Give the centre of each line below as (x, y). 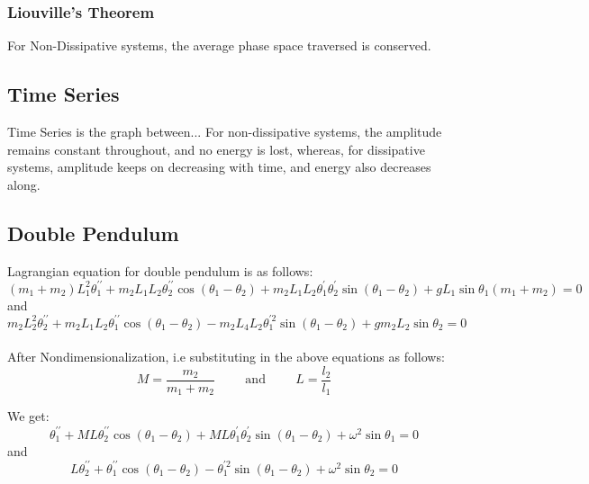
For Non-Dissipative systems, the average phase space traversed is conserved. (219, 45)
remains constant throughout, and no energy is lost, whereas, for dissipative (216, 149)
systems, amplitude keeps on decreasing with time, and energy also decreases (219, 167)
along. (24, 184)
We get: (28, 416)
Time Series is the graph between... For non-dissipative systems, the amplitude (225, 132)
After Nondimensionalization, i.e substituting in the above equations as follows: (226, 357)
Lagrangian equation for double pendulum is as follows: (160, 270)
